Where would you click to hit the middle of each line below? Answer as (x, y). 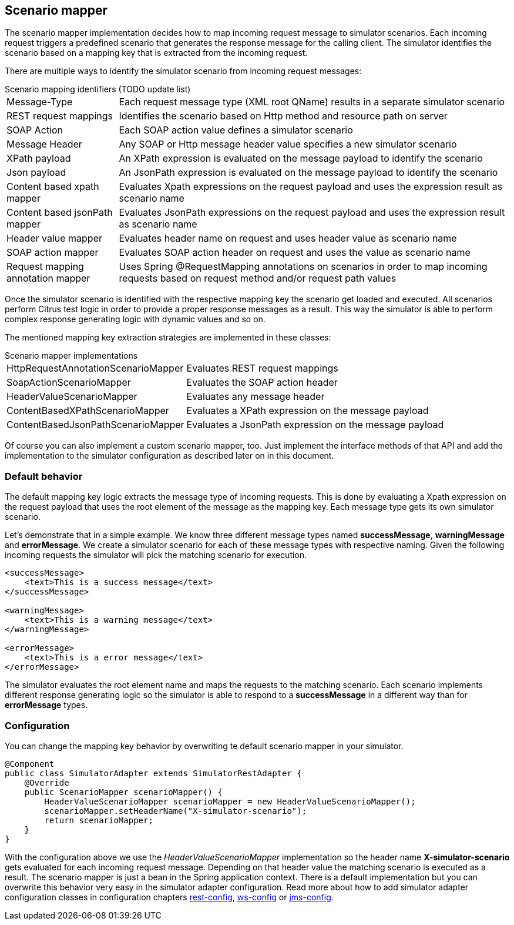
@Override (47, 782)
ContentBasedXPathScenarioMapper (88, 411)
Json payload (36, 173)
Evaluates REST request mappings (262, 368)
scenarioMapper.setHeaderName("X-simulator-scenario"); (176, 811)
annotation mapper (48, 278)
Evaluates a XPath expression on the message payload (308, 411)
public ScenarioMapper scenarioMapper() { (123, 792)
